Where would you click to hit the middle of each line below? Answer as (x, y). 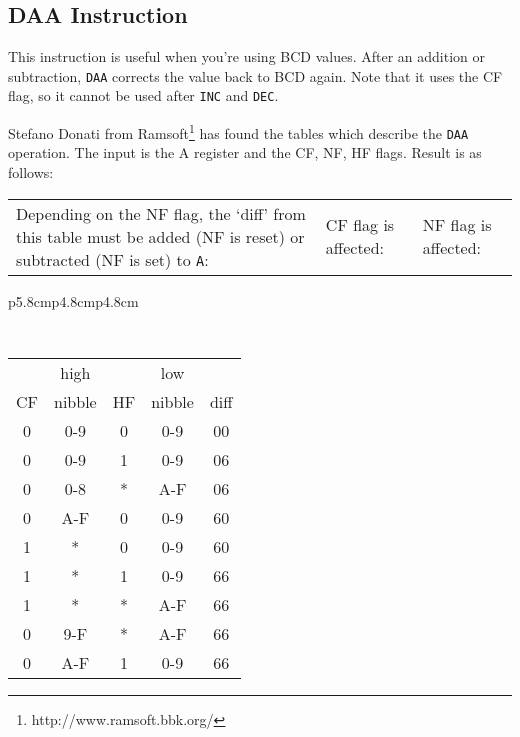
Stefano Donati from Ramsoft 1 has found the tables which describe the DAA (238, 131)
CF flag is (360, 225)
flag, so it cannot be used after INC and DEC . (143, 95)
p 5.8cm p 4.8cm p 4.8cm (73, 300)
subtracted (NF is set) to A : (112, 259)
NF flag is (457, 225)
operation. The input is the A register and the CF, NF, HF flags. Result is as (245, 152)
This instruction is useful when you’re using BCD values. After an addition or (247, 56)
